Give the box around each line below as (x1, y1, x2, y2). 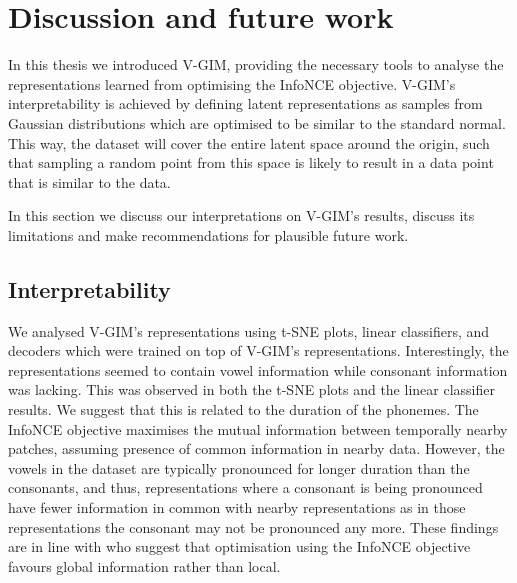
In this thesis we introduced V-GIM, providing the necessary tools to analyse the (8, 54, 504, 75)
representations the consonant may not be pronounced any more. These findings (8, 516, 499, 537)
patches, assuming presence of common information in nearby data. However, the (8, 438, 505, 459)
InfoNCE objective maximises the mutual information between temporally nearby (8, 418, 508, 439)
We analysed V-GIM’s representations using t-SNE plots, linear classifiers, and (8, 320, 490, 341)
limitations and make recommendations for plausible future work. (8, 224, 409, 245)
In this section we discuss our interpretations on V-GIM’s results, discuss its (8, 205, 475, 226)
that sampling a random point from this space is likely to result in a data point (8, 152, 494, 173)
